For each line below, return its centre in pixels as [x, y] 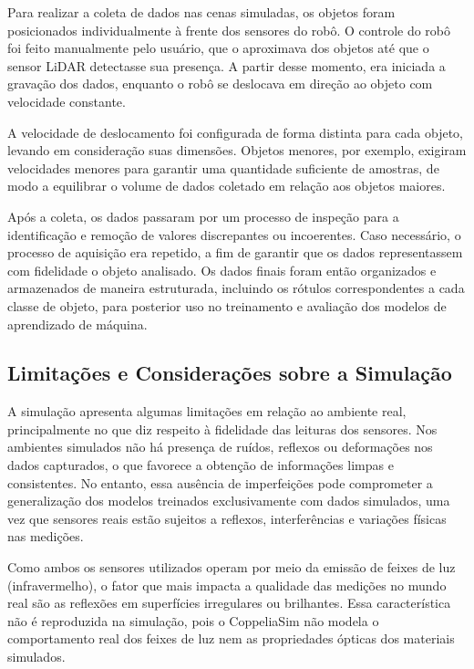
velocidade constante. [67, 101]
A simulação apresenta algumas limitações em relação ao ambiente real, [207, 411]
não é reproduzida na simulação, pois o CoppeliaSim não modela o [193, 620]
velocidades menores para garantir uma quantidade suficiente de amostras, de [223, 167]
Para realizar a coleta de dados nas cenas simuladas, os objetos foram [201, 12]
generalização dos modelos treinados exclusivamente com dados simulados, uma [229, 501]
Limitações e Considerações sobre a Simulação [230, 373]
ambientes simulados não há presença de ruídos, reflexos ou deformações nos [220, 447]
